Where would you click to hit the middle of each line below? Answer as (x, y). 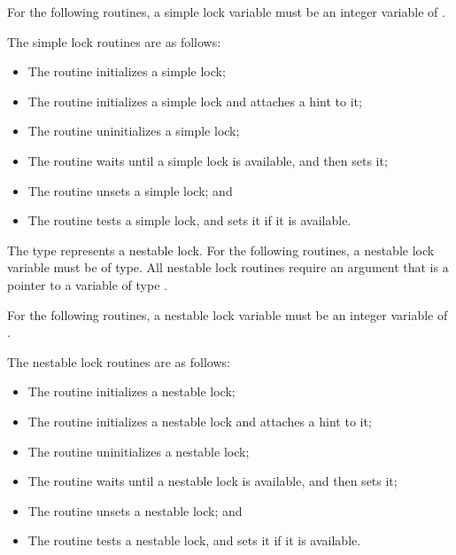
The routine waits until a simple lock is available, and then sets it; (208, 160)
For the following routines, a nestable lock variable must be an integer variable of (228, 314)
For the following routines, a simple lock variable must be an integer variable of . (226, 12)
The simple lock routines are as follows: (114, 41)
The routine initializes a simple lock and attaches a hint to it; (195, 101)
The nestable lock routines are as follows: (119, 361)
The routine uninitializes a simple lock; (134, 131)
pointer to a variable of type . (87, 284)
